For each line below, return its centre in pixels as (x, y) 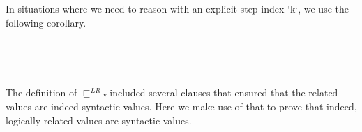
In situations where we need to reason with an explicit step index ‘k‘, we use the (177, 8)
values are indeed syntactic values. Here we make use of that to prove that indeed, (181, 106)
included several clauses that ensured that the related (224, 93)
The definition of (42, 93)
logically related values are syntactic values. (99, 120)
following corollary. (46, 22)
